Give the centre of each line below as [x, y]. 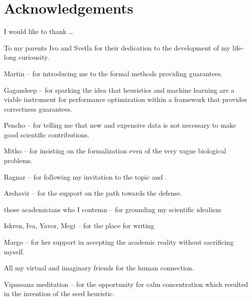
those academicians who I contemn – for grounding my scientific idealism [112, 209]
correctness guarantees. [38, 108]
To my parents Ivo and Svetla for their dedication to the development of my [117, 47]
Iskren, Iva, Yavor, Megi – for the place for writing [79, 225]
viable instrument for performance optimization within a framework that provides [126, 99]
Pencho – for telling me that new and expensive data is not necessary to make [120, 125]
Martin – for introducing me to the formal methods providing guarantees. [113, 73]
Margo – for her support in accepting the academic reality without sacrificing [119, 242]
